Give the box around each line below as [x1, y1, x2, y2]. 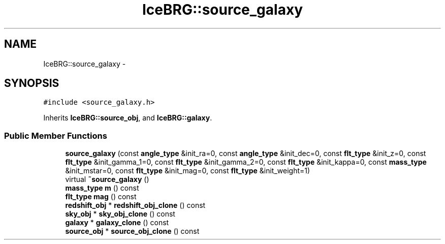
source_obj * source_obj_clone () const [65, 227, 200, 236]
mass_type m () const [65, 184, 139, 193]
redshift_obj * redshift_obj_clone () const [65, 201, 206, 210]
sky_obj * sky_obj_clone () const [65, 209, 175, 219]
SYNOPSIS [4, 77, 59, 90]
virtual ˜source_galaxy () [65, 175, 149, 184]
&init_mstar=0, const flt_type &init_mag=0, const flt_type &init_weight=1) [65, 166, 310, 175]
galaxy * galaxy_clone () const [65, 218, 169, 227]
